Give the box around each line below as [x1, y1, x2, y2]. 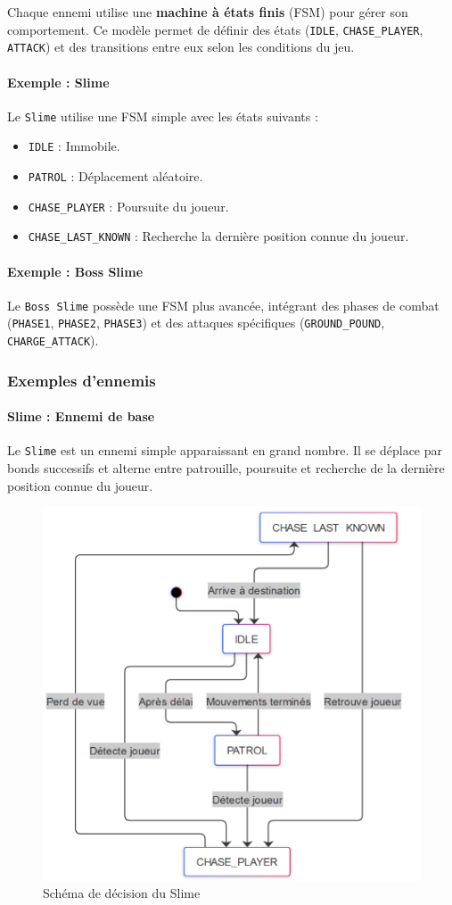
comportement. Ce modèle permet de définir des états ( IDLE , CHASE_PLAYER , [7, 20, 423, 38]
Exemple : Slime [7, 72, 110, 91]
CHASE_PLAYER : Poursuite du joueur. [28, 196, 229, 215]
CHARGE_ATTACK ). [7, 331, 99, 350]
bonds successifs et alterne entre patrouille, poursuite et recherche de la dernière [7, 459, 445, 477]
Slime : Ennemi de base [7, 407, 155, 426]
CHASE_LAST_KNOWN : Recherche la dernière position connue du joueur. [28, 227, 409, 245]
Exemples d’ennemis [7, 369, 156, 391]
